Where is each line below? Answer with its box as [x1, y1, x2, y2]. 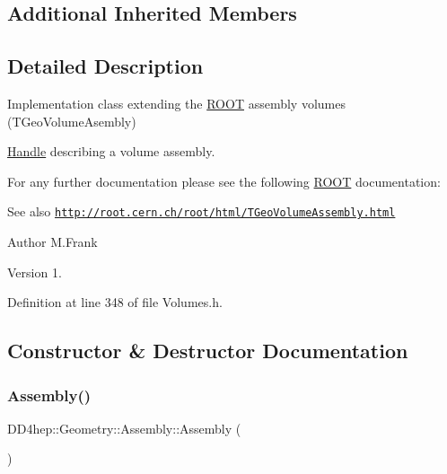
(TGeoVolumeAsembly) [7, 111, 136, 130]
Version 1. [7, 262, 62, 281]
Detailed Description [7, 52, 204, 80]
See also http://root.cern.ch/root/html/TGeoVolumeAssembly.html [7, 202, 396, 221]
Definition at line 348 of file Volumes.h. [7, 293, 223, 312]
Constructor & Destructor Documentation [7, 337, 408, 364]
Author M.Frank [7, 233, 98, 251]
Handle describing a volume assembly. [7, 142, 215, 161]
